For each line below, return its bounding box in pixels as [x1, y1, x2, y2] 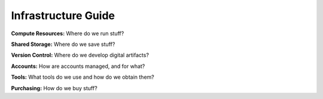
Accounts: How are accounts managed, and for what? [11, 63, 145, 70]
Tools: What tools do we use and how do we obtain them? [11, 73, 155, 81]
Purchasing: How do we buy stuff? [11, 84, 98, 92]
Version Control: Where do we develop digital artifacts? [11, 51, 150, 59]
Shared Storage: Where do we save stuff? [11, 41, 115, 48]
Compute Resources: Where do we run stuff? [11, 30, 124, 37]
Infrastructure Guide [11, 9, 115, 22]
